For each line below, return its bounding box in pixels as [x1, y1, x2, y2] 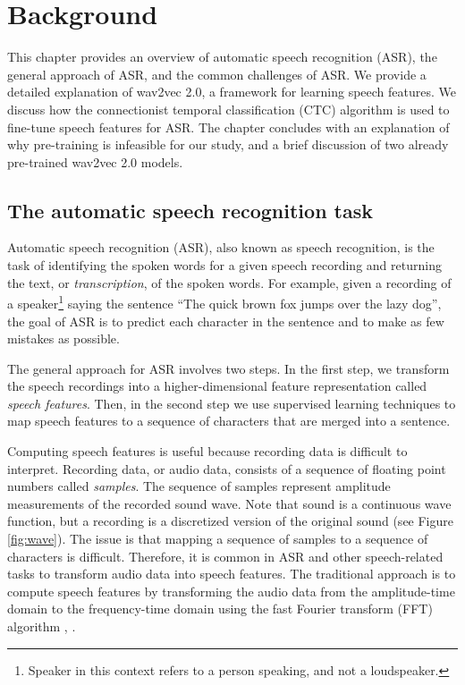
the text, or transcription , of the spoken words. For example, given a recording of [7, 273, 452, 292]
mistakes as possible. [7, 329, 120, 348]
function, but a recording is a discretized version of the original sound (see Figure [7, 512, 453, 530]
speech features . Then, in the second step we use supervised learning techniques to [7, 393, 456, 412]
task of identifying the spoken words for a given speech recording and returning [7, 256, 442, 275]
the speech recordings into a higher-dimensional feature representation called [7, 376, 427, 395]
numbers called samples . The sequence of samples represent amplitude [7, 477, 391, 495]
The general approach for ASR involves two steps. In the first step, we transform [7, 359, 450, 377]
